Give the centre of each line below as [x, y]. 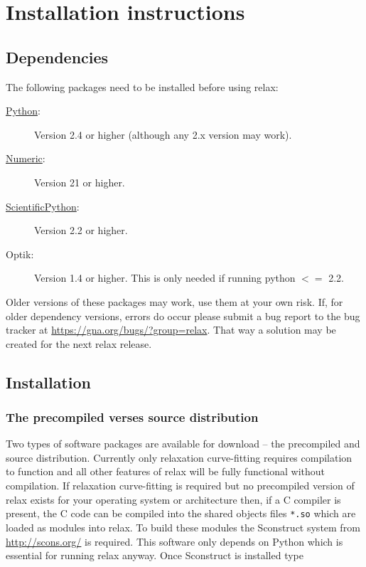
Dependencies [57, 57]
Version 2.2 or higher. [81, 230]
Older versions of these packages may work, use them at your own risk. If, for [174, 301]
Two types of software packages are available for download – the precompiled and [183, 444]
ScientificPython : [43, 206]
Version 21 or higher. [80, 182]
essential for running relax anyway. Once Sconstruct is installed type [155, 555]
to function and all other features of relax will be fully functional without [166, 471]
